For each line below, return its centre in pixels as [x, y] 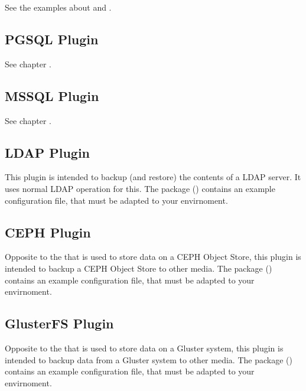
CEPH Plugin [48, 232]
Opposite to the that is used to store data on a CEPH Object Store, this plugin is [153, 257]
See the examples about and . [58, 7]
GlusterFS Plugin [59, 323]
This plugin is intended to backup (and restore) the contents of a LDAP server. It [153, 177]
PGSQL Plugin [52, 39]
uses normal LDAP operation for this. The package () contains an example [140, 188]
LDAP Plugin [47, 152]
